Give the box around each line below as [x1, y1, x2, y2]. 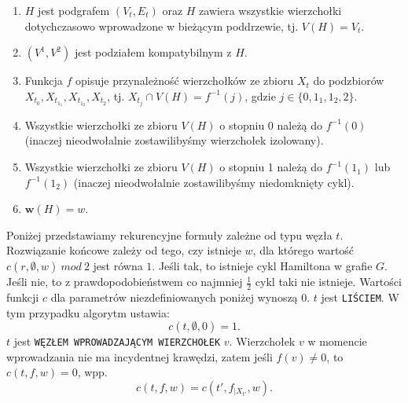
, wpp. [77, 364, 108, 380]
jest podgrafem [38, 2, 110, 18]
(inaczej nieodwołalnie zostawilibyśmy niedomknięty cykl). [73, 174, 355, 190]
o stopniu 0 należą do [219, 116, 323, 133]
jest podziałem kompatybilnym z [74, 44, 232, 60]
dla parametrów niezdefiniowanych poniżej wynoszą [50, 288, 298, 305]
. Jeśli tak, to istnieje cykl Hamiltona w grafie [152, 258, 373, 274]
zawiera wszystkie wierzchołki [199, 2, 342, 18]
